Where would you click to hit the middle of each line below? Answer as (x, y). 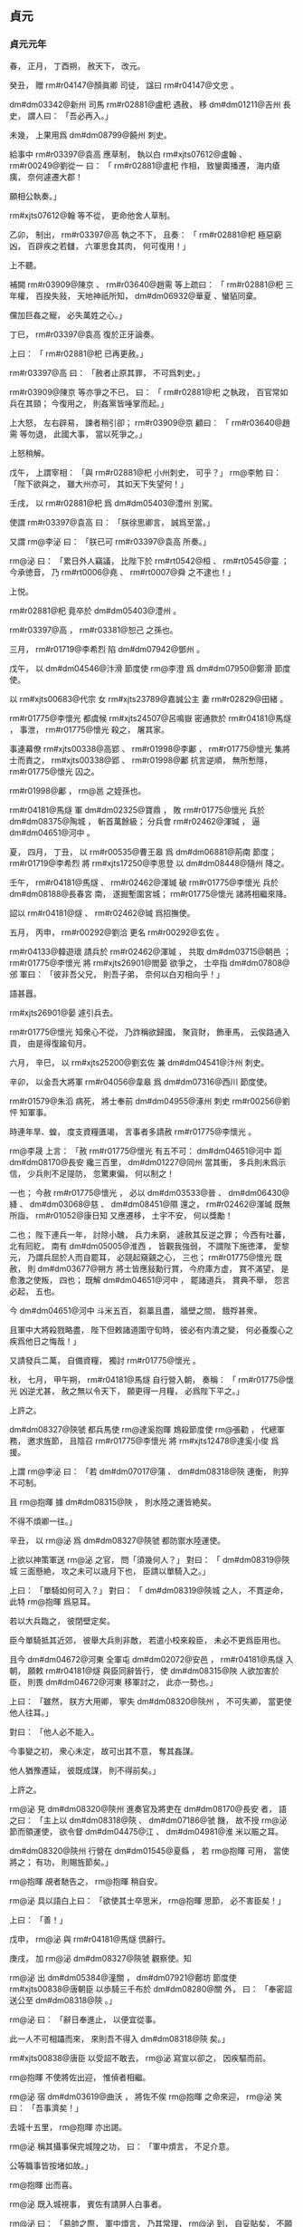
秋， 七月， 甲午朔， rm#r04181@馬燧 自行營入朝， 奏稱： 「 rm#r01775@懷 (151, 1379)
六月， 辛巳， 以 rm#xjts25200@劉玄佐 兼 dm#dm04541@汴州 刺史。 (139, 1062)
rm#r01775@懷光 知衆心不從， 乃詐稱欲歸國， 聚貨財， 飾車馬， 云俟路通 (146, 1032)
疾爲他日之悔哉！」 (45, 1341)
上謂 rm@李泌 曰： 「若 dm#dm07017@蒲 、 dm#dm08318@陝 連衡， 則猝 (149, 1471)
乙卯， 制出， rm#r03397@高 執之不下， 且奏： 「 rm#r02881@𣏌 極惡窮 (146, 235)
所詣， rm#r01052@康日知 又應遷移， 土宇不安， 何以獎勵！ (121, 1215)
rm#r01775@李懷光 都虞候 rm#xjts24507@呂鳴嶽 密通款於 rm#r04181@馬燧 (151, 718)
